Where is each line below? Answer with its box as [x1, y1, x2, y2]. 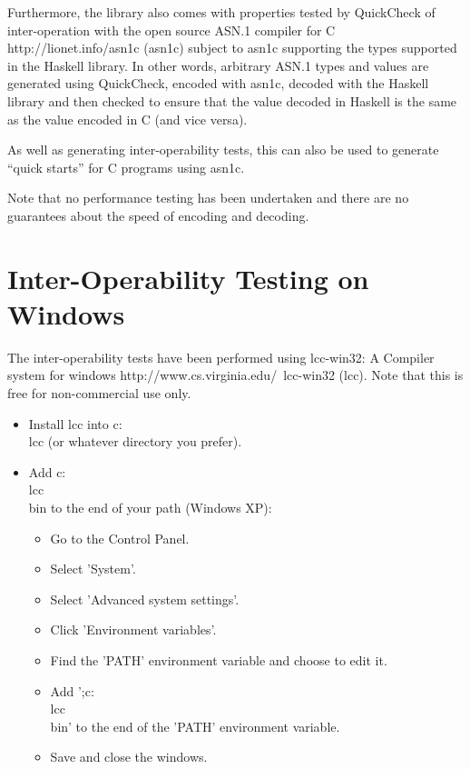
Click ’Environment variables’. [50, 620, 217, 639]
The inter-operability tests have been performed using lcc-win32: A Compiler [7, 347, 435, 366]
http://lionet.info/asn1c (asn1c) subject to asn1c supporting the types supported [7, 38, 457, 57]
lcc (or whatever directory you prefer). [28, 432, 242, 451]
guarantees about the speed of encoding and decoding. [7, 205, 309, 225]
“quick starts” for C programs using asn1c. [7, 157, 245, 176]
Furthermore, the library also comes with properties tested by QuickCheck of [7, 3, 436, 21]
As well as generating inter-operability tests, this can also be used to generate [7, 140, 439, 159]
